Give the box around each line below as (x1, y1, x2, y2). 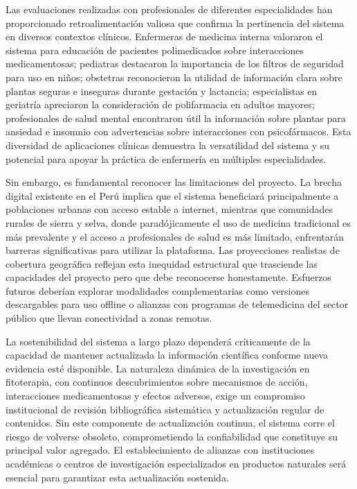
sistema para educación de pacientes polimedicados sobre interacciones (6, 42, 304, 57)
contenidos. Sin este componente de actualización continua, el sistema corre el (6, 415, 335, 430)
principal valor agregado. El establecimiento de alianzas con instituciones (6, 443, 315, 457)
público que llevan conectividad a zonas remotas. (6, 311, 212, 325)
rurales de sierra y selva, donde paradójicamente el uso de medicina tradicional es (6, 215, 351, 230)
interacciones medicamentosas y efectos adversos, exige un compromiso (6, 388, 305, 403)
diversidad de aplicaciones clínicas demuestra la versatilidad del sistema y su (6, 137, 330, 152)
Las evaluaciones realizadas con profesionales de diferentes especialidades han (6, 2, 333, 16)
